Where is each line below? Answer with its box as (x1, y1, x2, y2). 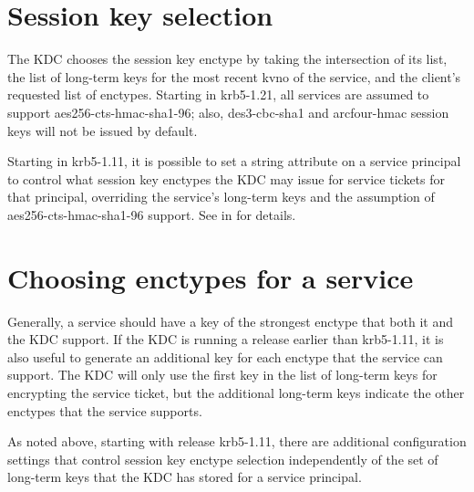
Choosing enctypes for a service (7, 258, 414, 296)
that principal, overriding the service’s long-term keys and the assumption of (7, 187, 435, 206)
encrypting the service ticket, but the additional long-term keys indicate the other (7, 382, 465, 402)
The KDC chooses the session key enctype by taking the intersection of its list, (7, 49, 448, 68)
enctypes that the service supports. (7, 401, 202, 420)
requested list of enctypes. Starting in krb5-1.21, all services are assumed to (7, 85, 429, 104)
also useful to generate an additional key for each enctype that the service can (7, 347, 443, 366)
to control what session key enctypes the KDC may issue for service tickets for (7, 169, 445, 188)
